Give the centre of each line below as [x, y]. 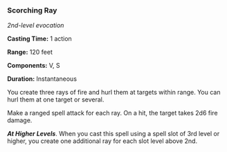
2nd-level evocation [36, 26]
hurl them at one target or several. [56, 99]
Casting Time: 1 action [40, 39]
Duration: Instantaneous [42, 79]
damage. [20, 120]
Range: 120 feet [30, 52]
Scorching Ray [32, 10]
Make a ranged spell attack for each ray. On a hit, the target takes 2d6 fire [112, 113]
